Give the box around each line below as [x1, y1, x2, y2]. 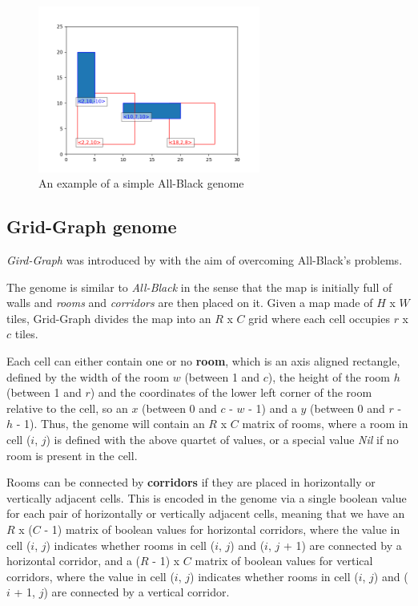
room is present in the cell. [6, 446, 138, 463]
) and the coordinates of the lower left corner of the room [90, 384, 372, 401]
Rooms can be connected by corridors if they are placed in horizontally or [6, 474, 376, 491]
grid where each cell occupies [248, 309, 390, 326]
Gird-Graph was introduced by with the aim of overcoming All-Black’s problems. [6, 252, 403, 269]
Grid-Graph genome [6, 214, 177, 239]
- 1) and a [248, 399, 297, 416]
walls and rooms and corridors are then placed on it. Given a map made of [6, 294, 373, 311]
